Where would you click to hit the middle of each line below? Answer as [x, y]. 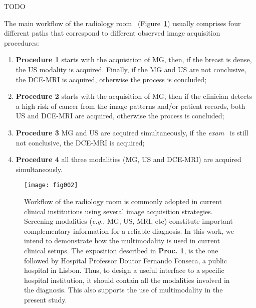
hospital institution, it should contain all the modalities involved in [127, 280]
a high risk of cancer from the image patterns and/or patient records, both [131, 106]
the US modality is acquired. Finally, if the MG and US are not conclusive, [131, 69]
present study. [46, 299]
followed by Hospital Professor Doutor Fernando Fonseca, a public [125, 260]
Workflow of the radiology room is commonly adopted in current [123, 201]
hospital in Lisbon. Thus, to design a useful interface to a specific [124, 270]
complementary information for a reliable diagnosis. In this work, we [129, 230]
